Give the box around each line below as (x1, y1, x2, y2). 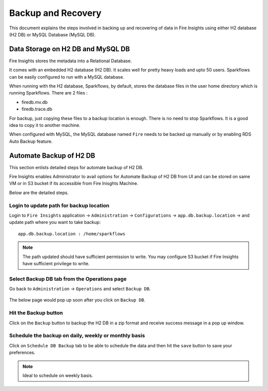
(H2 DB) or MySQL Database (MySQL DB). (9, 31, 96, 37)
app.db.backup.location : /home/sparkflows (18, 231, 126, 236)
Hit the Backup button (9, 309, 63, 316)
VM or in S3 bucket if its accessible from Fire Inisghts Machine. (9, 181, 138, 187)
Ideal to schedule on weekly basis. (22, 372, 93, 378)
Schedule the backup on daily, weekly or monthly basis (9, 332, 145, 339)
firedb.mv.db (21, 99, 48, 105)
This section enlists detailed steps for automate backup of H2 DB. (9, 164, 143, 170)
